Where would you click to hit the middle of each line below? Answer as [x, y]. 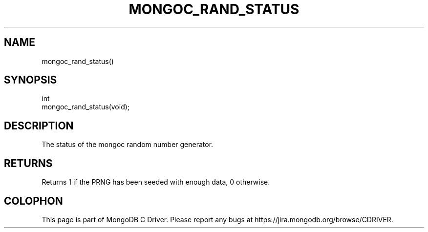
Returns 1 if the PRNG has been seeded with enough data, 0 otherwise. [156, 182]
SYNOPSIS [31, 80]
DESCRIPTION [39, 126]
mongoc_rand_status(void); [86, 107]
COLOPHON [33, 201]
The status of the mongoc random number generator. [128, 145]
